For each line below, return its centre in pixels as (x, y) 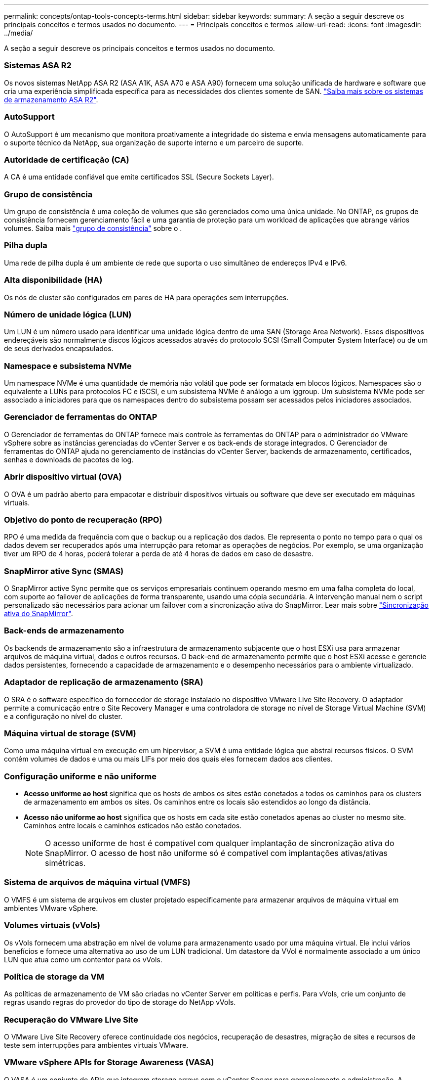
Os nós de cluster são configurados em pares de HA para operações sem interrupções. (146, 297)
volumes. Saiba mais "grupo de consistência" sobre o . (93, 228)
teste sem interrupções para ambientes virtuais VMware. (96, 1045)
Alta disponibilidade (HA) (53, 280)
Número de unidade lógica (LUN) (68, 314)
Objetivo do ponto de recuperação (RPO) (83, 519)
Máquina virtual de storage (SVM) (70, 733)
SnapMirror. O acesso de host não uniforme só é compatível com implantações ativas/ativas (216, 853)
